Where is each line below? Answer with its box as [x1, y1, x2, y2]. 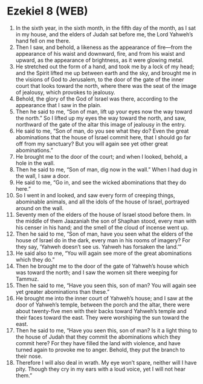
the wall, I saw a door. [15, 172, 70, 179]
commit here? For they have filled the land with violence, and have [15, 339, 181, 346]
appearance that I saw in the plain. [15, 101, 102, 108]
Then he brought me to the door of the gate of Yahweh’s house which [15, 262, 189, 270]
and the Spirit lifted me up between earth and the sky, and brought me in [15, 69, 197, 76]
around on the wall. [15, 204, 64, 211]
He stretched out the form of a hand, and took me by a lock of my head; [15, 62, 195, 70]
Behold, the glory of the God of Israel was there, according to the [15, 95, 178, 102]
